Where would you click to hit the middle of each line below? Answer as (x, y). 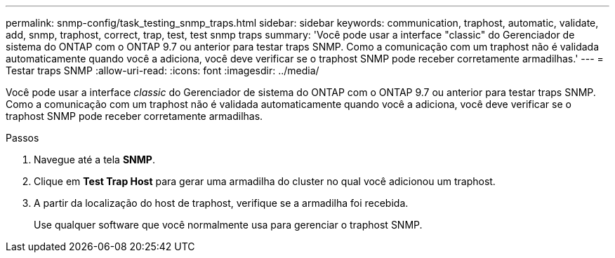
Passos (22, 138)
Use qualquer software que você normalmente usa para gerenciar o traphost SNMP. (228, 225)
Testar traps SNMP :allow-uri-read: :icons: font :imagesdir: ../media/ (163, 70)
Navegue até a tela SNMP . (94, 159)
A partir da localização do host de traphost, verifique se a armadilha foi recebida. (221, 203)
